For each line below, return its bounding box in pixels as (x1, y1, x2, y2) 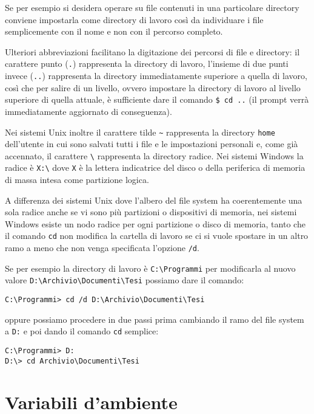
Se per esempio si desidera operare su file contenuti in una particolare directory (5, 1, 299, 13)
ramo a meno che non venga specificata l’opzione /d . (5, 241, 199, 254)
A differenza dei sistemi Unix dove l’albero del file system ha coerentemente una (5, 193, 302, 206)
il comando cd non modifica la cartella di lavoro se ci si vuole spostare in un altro (5, 229, 309, 242)
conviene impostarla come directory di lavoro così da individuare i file (5, 13, 264, 26)
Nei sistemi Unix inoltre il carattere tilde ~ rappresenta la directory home (5, 125, 275, 138)
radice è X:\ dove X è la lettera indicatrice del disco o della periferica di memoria (5, 161, 306, 174)
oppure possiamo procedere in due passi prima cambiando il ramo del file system (5, 312, 304, 325)
